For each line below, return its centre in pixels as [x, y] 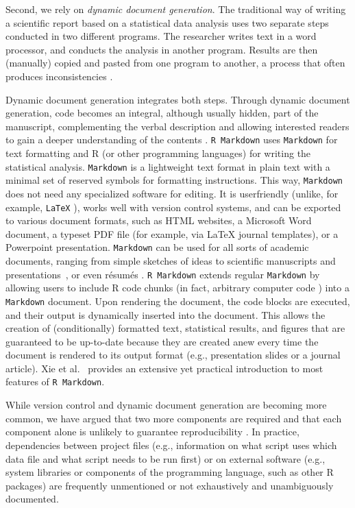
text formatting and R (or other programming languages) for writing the [158, 153]
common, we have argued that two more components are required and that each [174, 418]
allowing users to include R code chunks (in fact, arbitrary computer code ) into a [177, 288]
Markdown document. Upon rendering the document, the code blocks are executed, [178, 301]
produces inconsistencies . [59, 76]
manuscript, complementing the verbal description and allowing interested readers [177, 126]
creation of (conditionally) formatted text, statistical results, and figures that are [175, 328]
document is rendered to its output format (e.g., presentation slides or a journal [173, 355]
